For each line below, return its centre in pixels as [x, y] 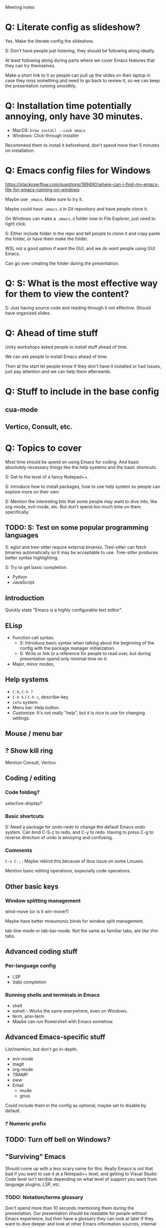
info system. [25, 702]
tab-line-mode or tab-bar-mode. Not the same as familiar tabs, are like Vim [82, 931]
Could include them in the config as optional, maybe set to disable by [76, 1105]
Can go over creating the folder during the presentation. [62, 263]
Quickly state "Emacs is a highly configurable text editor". [64, 610]
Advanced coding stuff [41, 952]
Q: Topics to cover [43, 448]
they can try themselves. [30, 65]
